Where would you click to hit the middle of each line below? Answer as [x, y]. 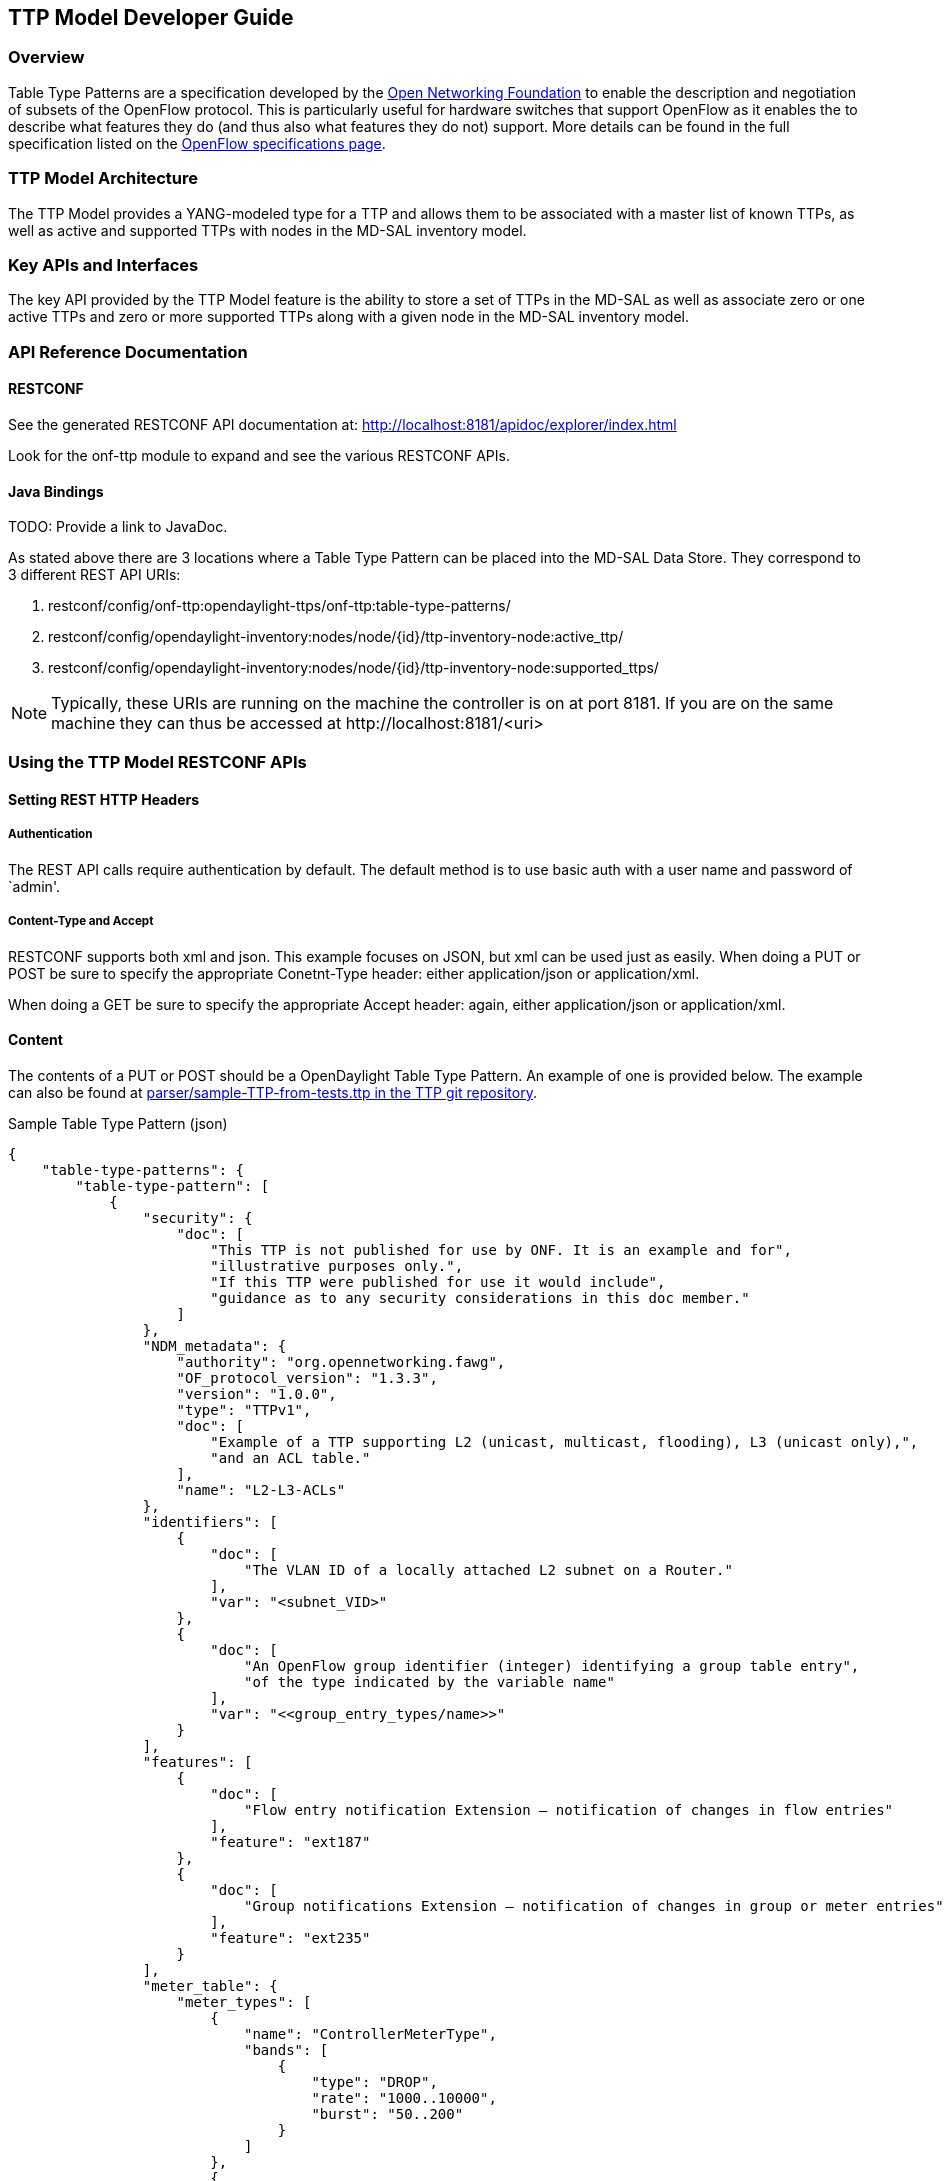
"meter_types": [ [244, 2001]
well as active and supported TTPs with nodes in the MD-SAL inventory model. [267, 230]
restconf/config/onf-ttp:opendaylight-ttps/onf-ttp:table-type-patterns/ [279, 606]
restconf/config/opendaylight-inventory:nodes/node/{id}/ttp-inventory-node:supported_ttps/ [353, 668]
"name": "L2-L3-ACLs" [261, 1489]
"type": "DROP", [374, 2081]
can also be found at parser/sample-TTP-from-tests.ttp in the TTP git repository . [272, 1092]
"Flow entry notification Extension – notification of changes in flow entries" [569, 1809]
